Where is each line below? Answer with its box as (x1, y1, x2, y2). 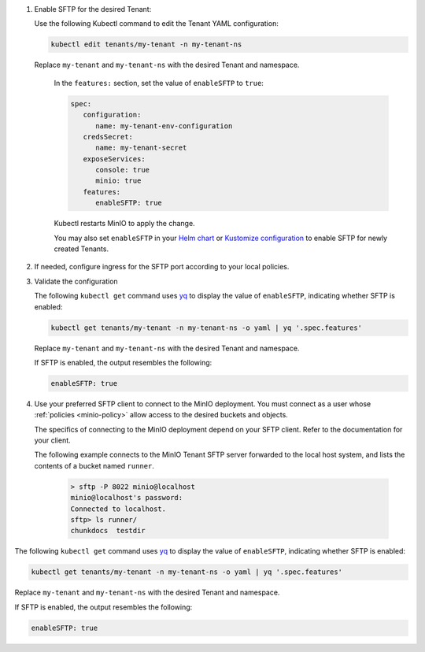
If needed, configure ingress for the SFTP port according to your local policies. (34, 262, 290, 272)
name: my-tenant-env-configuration (95, 121, 233, 130)
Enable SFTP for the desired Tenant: (34, 5, 152, 13)
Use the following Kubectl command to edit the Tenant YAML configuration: (34, 19, 279, 28)
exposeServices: (83, 154, 146, 163)
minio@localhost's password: (70, 493, 183, 502)
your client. (34, 435, 71, 445)
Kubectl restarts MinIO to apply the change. (54, 219, 196, 228)
